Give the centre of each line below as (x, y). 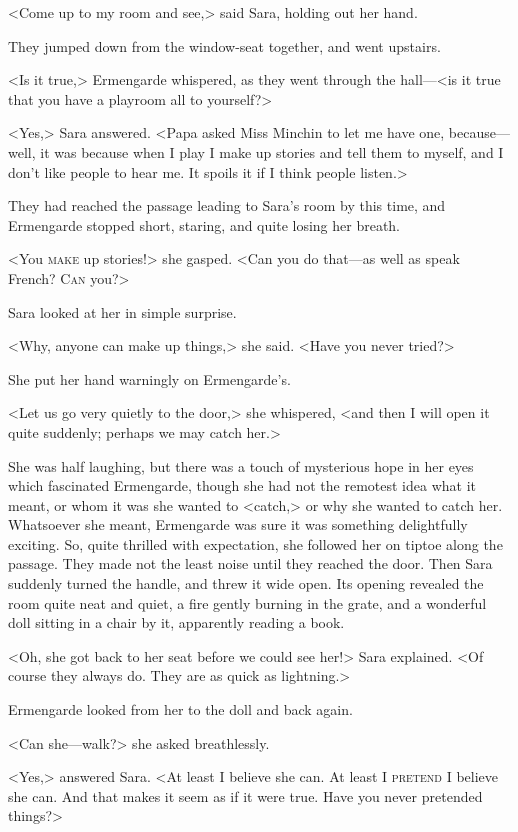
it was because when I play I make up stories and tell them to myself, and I (272, 151)
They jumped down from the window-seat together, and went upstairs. (224, 45)
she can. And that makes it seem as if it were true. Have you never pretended (245, 795)
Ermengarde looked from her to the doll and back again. (180, 709)
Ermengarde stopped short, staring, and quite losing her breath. (204, 224)
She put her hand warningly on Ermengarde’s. (149, 378)
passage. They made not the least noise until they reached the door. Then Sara (250, 563)
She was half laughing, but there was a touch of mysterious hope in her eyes (241, 465)
